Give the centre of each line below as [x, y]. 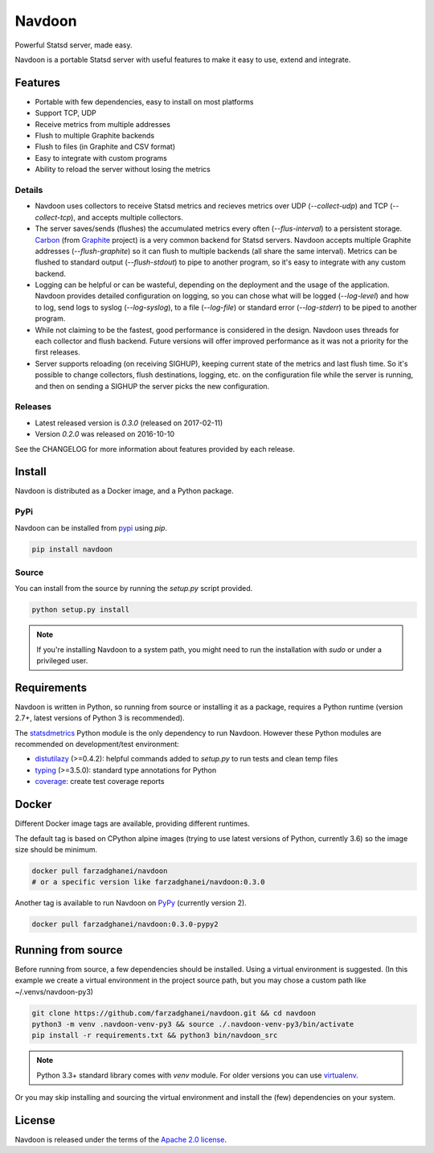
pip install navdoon [72, 549]
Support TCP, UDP [66, 113]
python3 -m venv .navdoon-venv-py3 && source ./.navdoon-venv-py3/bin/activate [193, 1024]
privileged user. [62, 661]
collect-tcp [53, 217]
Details [29, 190]
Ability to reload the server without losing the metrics [123, 170]
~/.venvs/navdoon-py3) [54, 991]
